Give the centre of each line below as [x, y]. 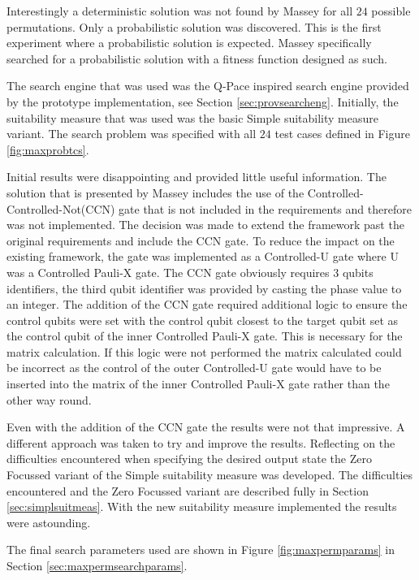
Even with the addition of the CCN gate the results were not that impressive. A [206, 427]
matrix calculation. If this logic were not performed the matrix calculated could [204, 351]
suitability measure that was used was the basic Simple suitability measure [192, 117]
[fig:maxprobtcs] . [48, 149]
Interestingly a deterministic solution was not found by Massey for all [180, 11]
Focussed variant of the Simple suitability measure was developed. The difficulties [210, 475]
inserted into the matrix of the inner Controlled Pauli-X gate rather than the [198, 384]
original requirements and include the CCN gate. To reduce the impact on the [201, 240]
